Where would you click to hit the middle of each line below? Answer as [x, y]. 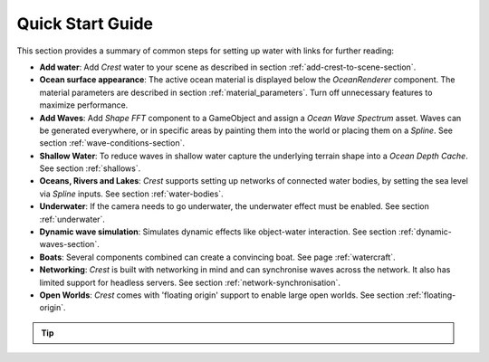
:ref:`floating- [431, 295]
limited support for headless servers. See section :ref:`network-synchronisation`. [190, 282]
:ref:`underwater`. [72, 219]
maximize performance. [84, 105]
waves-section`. [69, 244]
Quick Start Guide [85, 24]
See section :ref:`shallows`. [90, 168]
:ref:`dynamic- [425, 232]
